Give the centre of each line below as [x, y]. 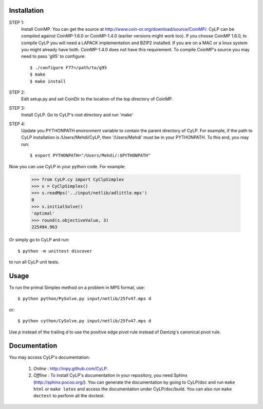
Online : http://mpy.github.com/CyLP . [71, 369]
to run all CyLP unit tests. [34, 262]
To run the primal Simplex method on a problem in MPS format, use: [77, 287]
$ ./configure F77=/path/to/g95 [68, 68]
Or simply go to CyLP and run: [39, 240]
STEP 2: [17, 92]
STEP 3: [17, 108]
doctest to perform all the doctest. [69, 396]
